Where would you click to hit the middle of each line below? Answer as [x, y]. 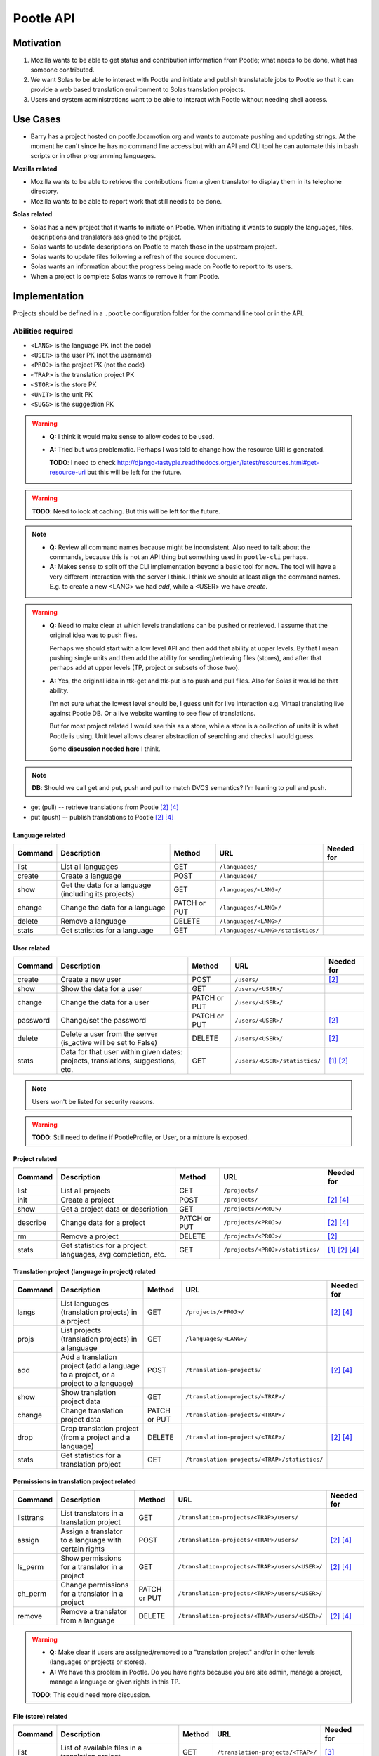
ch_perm [32, 1593]
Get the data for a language [106, 885]
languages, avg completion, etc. [113, 1254]
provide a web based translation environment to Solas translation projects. [138, 90]
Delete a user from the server [109, 1034]
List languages [85, 1303]
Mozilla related [35, 169]
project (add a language [100, 1365]
